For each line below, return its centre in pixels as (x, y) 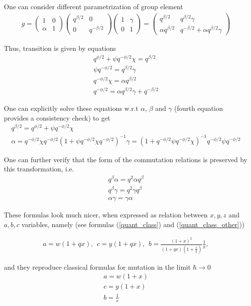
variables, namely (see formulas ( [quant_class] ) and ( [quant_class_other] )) (133, 224)
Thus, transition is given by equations (60, 48)
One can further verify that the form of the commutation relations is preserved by (126, 159)
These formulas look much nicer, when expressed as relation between (106, 215)
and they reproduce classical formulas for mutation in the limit (97, 267)
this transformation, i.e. (39, 169)
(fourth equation (198, 108)
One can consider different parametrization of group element (94, 6)
